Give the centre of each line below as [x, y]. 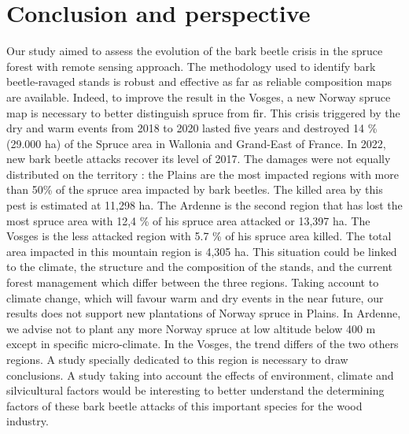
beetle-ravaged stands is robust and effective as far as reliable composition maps [199, 82]
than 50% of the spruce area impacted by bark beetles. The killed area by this [195, 189]
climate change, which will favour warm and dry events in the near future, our [195, 297]
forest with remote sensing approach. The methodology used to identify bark [191, 66]
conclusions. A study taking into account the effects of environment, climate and [200, 375]
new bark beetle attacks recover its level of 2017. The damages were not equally [199, 159]
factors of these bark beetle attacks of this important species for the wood [184, 405]
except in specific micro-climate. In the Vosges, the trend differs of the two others [203, 344]
